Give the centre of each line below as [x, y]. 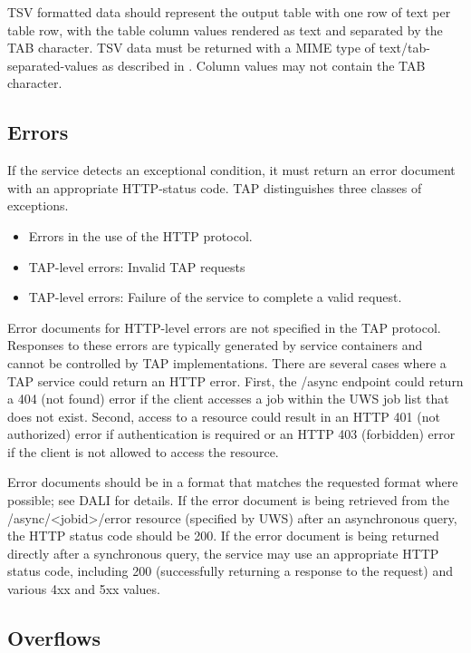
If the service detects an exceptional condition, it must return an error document [231, 170]
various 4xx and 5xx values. [84, 589]
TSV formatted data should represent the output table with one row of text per [229, 12]
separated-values [53, 65]
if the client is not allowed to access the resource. [143, 451]
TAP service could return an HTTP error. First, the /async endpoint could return [235, 380]
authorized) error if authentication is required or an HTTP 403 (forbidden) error [231, 434]
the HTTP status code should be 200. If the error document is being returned [223, 536]
